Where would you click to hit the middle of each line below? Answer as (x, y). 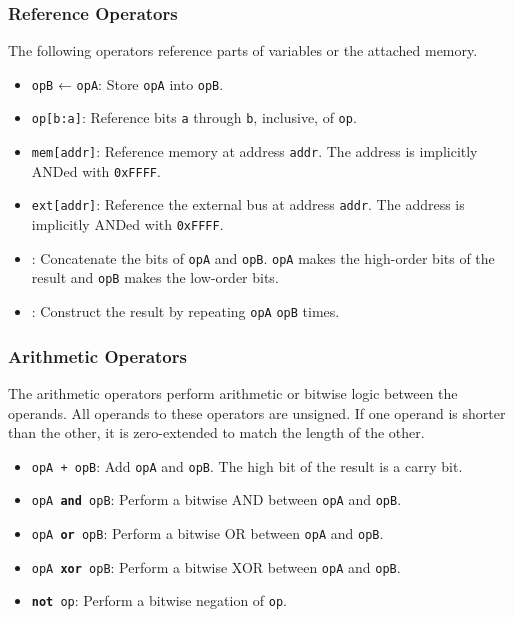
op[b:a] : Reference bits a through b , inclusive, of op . (194, 117)
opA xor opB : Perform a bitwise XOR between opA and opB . (216, 566)
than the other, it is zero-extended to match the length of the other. (216, 432)
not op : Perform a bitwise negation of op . (159, 600)
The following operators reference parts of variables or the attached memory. (243, 50)
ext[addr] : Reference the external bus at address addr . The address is (248, 204)
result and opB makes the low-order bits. (155, 277)
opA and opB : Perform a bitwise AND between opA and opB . (216, 499)
